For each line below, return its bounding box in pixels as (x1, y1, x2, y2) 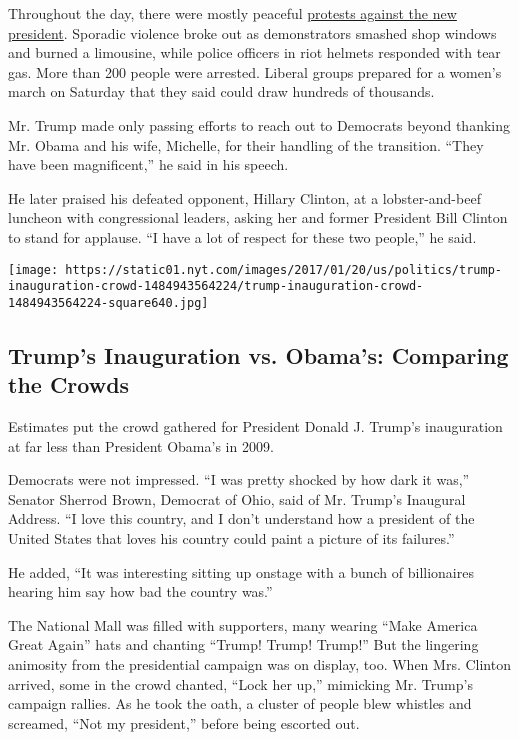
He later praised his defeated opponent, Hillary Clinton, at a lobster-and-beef (8, 187, 481, 208)
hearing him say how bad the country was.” (8, 581, 273, 602)
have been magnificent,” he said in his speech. (8, 154, 289, 175)
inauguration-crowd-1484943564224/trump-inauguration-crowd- (8, 279, 424, 294)
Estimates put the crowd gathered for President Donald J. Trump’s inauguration (8, 416, 503, 437)
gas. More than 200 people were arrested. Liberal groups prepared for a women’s (8, 61, 502, 82)
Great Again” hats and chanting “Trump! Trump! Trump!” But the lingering (8, 634, 479, 655)
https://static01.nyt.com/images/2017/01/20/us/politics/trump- (65, 262, 502, 277)
